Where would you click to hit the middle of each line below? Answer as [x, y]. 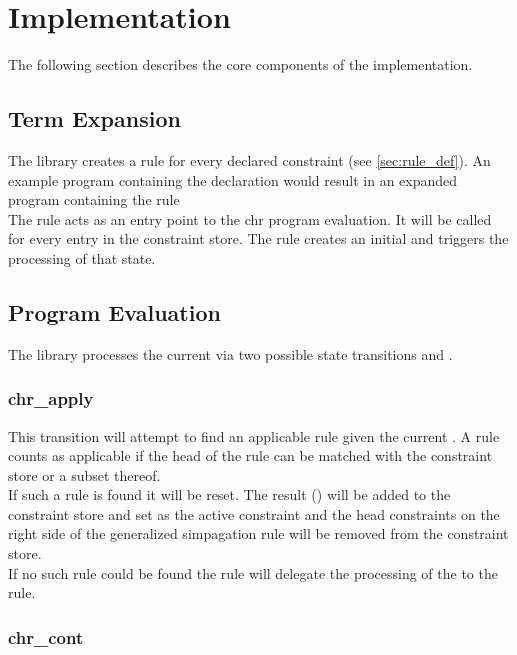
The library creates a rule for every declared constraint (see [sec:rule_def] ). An [249, 159]
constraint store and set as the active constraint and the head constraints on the [254, 513]
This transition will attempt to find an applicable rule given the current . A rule [254, 435]
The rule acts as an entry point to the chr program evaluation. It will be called [250, 218]
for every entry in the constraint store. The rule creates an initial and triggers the [258, 238]
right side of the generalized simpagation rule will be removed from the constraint [258, 533]
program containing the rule [94, 199]
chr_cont [46, 636]
